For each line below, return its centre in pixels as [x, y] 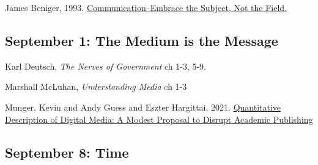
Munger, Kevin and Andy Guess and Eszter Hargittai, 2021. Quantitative [143, 107]
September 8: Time [67, 152]
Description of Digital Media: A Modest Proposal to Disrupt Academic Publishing [159, 119]
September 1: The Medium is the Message [142, 40]
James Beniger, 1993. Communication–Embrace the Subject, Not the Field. [146, 7]
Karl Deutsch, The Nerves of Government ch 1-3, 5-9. [105, 66]
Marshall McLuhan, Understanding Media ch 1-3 [96, 86]
